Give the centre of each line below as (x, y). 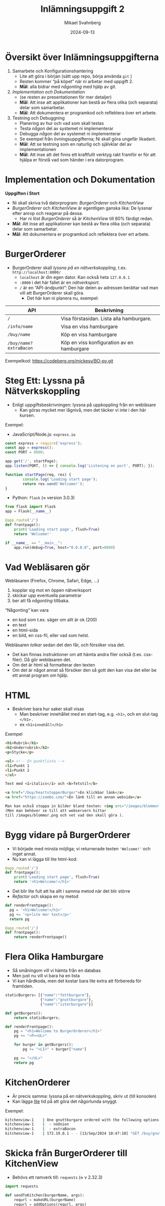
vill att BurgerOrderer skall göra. (52, 293)
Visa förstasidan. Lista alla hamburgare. (106, 318)
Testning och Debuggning (38, 118)
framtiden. (23, 986)
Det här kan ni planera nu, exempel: (63, 298)
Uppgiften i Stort (22, 193)
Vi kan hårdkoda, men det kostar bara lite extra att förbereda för (77, 981)
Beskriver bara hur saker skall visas (48, 709)
